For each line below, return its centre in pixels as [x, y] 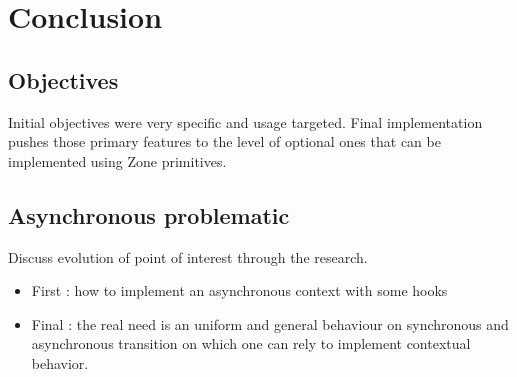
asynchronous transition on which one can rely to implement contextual [251, 343]
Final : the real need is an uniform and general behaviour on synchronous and [270, 323]
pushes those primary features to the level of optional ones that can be [224, 141]
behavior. [60, 362]
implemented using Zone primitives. [117, 160]
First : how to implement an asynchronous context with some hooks [239, 290]
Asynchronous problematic [149, 214]
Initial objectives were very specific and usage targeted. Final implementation [245, 121]
